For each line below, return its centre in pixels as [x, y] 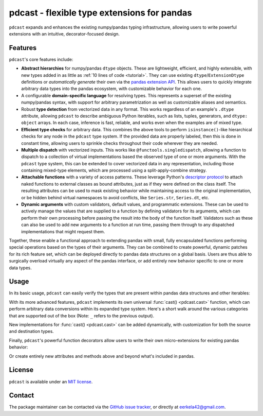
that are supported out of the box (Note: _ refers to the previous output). [82, 315]
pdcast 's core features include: [41, 59]
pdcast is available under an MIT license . [51, 381]
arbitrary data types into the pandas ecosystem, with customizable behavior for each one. [112, 89]
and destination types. [31, 331]
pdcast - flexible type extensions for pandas [101, 13]
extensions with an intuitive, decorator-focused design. [64, 34]
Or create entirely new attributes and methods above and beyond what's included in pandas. [102, 356]
